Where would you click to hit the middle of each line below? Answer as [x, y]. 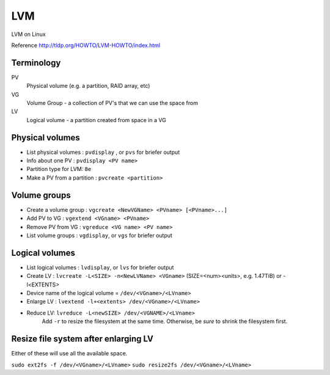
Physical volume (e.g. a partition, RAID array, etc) [88, 86]
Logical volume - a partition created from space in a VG [96, 120]
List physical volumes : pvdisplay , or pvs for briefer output [103, 152]
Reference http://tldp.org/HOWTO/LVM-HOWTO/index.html [86, 45]
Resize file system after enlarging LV [82, 339]
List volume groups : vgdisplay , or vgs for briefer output [99, 235]
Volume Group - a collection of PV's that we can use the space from [112, 103]
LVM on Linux [28, 34]
